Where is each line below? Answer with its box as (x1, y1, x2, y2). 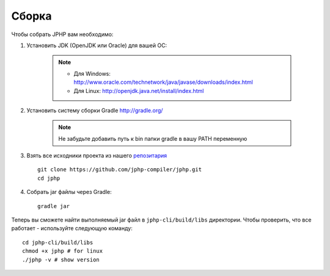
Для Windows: (73, 70, 111, 77)
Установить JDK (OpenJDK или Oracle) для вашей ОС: (26, 42, 167, 49)
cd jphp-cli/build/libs (22, 239, 94, 246)
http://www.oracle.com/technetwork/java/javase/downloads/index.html (73, 78, 253, 86)
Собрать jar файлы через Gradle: (26, 188, 112, 196)
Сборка (11, 9, 52, 23)
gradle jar (37, 203, 70, 209)
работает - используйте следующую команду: (11, 225, 133, 232)
